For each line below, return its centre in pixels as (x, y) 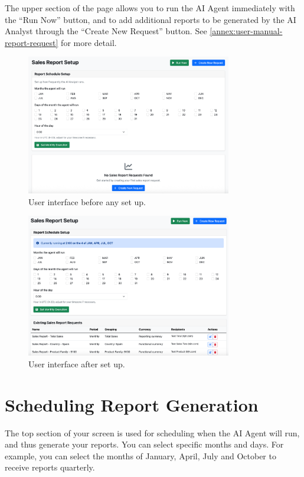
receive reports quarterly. (50, 467)
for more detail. (89, 42)
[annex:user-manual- (246, 31)
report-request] (32, 42)
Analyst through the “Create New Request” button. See (106, 31)
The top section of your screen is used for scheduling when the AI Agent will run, (152, 432)
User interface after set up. (77, 363)
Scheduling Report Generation (132, 404)
